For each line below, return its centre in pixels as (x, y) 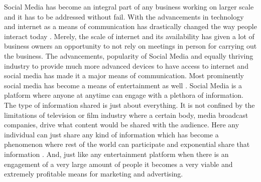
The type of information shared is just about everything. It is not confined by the (129, 105)
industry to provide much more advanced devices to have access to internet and (126, 65)
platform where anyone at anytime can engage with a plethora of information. (124, 95)
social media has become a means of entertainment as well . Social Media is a (123, 85)
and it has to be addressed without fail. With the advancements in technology (124, 16)
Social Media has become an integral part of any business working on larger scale (129, 7)
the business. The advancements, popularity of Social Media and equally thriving (129, 55)
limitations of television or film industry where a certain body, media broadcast (126, 115)
